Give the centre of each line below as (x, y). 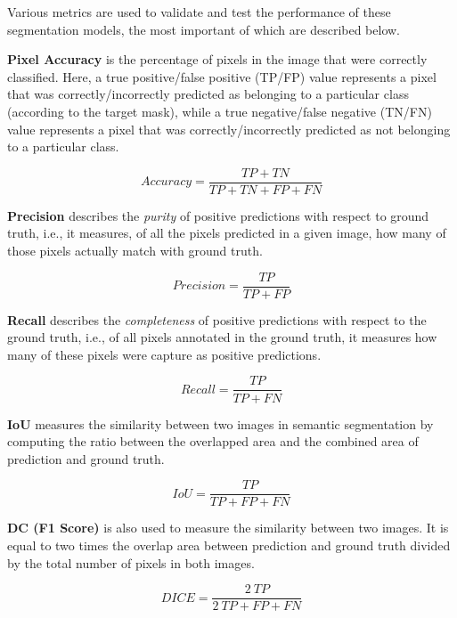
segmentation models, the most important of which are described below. (204, 29)
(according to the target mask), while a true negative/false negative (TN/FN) (220, 111)
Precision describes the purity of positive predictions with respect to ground (218, 215)
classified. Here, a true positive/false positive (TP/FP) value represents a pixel (222, 76)
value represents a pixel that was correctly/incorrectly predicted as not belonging (229, 129)
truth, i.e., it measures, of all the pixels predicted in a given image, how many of (227, 233)
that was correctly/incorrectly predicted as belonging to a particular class (208, 94)
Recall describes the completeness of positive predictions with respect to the (217, 319)
